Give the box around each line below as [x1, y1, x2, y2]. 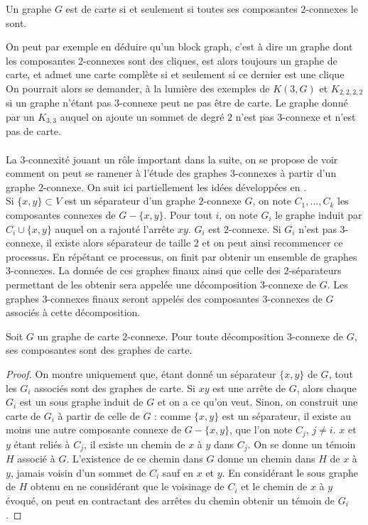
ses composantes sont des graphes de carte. [6, 342, 193, 357]
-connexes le [305, 1, 358, 16]
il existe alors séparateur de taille [46, 235, 191, 250]
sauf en [162, 465, 194, 480]
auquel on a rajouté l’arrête [55, 221, 175, 236]
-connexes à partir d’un [235, 166, 337, 180]
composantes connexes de [6, 207, 116, 222]
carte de [6, 408, 41, 423]
